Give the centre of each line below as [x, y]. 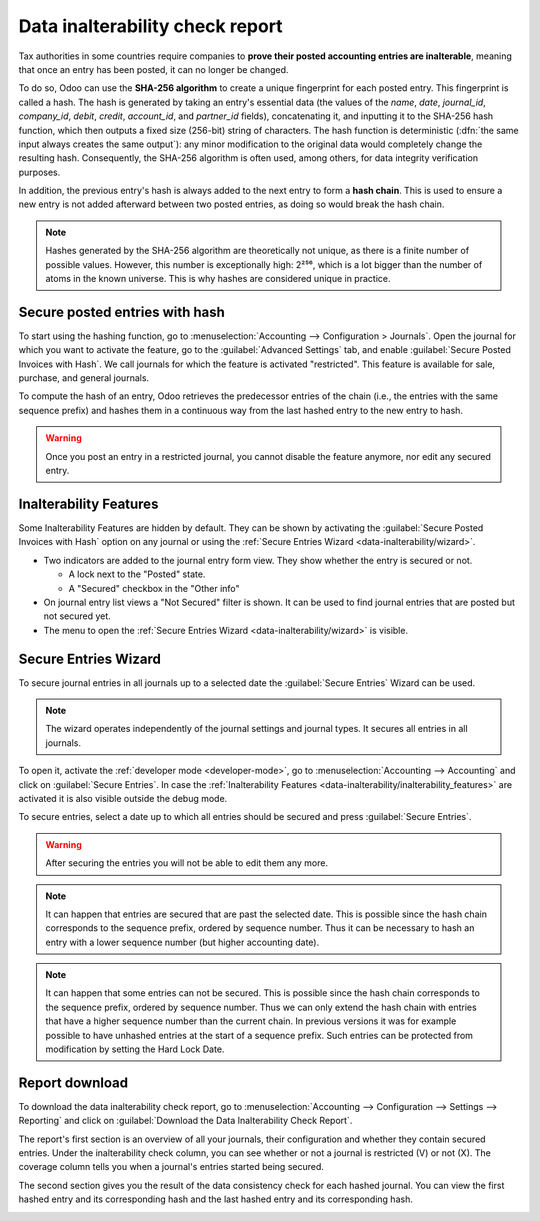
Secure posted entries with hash [121, 311]
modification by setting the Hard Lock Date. [135, 1049]
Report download [73, 1082]
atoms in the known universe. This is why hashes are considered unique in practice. [218, 279]
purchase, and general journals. [84, 378]
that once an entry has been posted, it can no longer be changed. [153, 69]
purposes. [39, 172]
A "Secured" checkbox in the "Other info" [154, 588]
